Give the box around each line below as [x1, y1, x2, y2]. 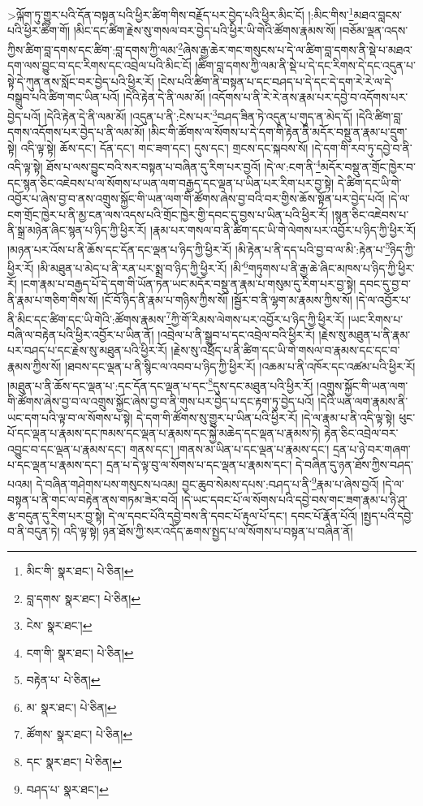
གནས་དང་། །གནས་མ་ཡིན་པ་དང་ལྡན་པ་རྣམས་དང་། [129, 440, 330, 457]
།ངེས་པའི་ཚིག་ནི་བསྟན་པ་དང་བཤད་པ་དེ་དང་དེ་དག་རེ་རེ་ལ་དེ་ [158, 72, 394, 89]
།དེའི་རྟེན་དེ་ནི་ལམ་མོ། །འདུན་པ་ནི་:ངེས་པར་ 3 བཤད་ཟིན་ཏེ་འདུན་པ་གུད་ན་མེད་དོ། [44, 105, 352, 124]
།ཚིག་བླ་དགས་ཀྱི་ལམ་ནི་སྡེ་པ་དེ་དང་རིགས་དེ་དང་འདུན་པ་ [195, 57, 416, 74]
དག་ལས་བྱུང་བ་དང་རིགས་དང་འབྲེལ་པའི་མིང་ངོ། [7, 57, 192, 74]
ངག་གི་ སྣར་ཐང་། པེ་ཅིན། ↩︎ [26, 644, 134, 661]
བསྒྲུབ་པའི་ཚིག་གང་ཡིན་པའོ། [7, 88, 120, 106]
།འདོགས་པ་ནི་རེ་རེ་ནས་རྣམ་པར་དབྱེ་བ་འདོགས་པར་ [209, 88, 408, 106]
